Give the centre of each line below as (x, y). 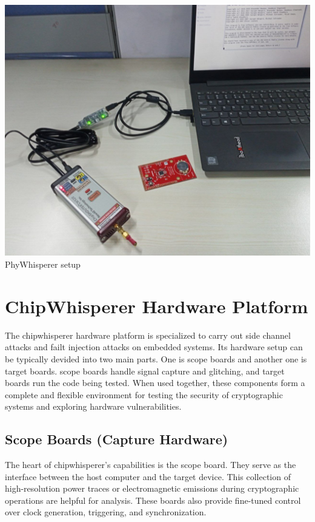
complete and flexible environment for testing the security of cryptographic (144, 394)
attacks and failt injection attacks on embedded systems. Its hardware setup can (154, 347)
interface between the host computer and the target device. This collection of (148, 476)
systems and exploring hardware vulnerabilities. (93, 406)
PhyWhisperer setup (43, 264)
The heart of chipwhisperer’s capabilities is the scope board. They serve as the (151, 465)
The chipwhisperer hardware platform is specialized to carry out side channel (148, 335)
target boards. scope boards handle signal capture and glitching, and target (145, 371)
